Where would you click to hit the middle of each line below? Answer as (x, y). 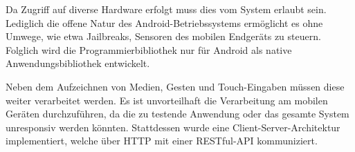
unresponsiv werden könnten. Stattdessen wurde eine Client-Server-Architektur (173, 127)
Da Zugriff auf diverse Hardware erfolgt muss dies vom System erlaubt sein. (166, 9)
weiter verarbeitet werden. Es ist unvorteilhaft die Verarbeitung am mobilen (167, 100)
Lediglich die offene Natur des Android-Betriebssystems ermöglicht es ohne (164, 22)
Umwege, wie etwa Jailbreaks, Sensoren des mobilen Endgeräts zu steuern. (163, 36)
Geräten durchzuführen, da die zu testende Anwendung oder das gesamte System (177, 114)
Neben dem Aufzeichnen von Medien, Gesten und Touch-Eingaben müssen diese (175, 86)
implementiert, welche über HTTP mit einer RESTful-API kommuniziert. (162, 141)
